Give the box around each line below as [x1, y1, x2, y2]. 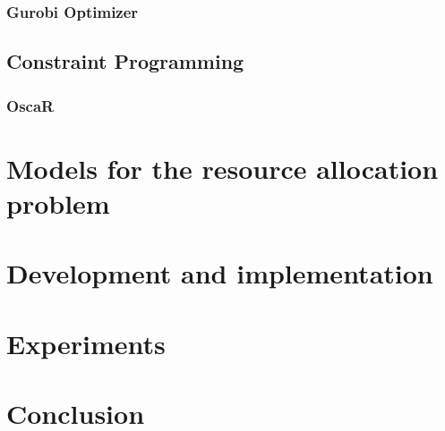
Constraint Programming [6, 47, 244, 75]
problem [6, 184, 110, 221]
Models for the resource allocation [6, 149, 439, 186]
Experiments [6, 325, 166, 361]
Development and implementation [6, 255, 433, 292]
